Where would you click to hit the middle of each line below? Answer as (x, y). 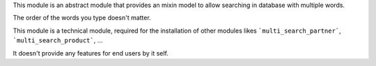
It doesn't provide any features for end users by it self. (91, 53)
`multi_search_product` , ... (58, 40)
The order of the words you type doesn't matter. (82, 18)
